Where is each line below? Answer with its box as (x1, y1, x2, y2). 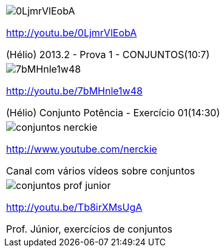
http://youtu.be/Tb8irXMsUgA (6, 201, 143, 213)
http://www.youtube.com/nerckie (6, 143, 157, 155)
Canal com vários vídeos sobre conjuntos (6, 165, 195, 177)
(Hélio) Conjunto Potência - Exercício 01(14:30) (6, 107, 220, 119)
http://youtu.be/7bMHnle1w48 (6, 85, 143, 97)
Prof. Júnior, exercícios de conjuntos (6, 223, 173, 235)
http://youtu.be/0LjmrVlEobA (6, 27, 137, 39)
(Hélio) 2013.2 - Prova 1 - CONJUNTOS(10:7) (6, 48, 210, 61)
